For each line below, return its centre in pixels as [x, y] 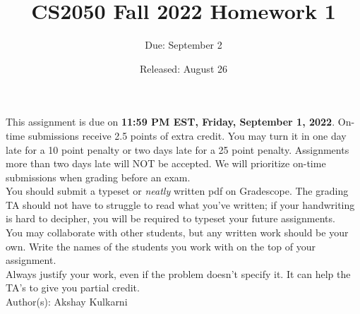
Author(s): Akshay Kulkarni [67, 302]
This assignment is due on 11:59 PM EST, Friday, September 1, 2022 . [170, 122]
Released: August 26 [184, 68]
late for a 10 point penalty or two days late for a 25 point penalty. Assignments [178, 149]
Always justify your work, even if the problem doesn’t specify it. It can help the [178, 273]
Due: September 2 [184, 45]
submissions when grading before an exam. [98, 177]
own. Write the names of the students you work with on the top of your [161, 246]
